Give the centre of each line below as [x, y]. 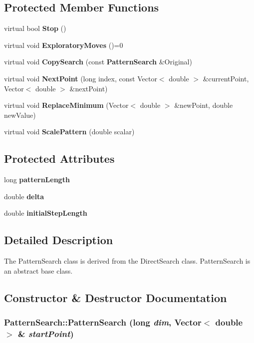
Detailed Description [59, 240]
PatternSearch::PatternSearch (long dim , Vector [103, 322]
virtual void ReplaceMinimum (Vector [66, 105]
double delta [24, 196]
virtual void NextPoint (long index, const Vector [81, 78]
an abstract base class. [38, 270]
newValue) [20, 115]
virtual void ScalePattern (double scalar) [69, 132]
